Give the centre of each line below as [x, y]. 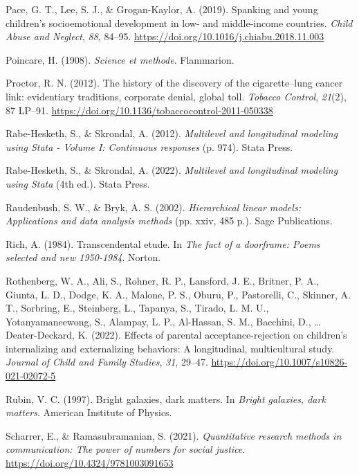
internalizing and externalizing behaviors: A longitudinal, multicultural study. [170, 348]
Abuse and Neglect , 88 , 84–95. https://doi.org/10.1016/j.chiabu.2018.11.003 [165, 36]
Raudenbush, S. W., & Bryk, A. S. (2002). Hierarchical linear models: [153, 207]
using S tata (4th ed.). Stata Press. [78, 183]
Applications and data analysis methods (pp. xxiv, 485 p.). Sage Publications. [169, 221]
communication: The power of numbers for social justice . [126, 449]
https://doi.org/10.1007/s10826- [279, 362]
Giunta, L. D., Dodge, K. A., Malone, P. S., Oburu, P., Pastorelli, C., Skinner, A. [178, 294]
